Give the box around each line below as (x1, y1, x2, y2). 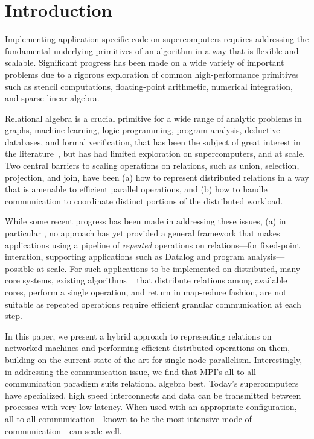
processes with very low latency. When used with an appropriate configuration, (5, 400, 297, 413)
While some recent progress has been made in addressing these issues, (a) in (5, 215, 286, 227)
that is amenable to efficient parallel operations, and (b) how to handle (5, 183, 268, 195)
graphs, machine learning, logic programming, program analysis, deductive (5, 124, 280, 136)
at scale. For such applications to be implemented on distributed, (36, 262, 278, 274)
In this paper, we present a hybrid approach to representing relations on (5, 329, 272, 342)
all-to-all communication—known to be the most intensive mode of (5, 412, 252, 425)
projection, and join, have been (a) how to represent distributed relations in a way (5, 171, 309, 183)
